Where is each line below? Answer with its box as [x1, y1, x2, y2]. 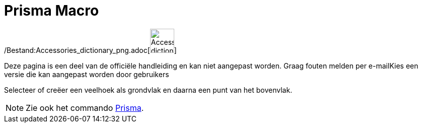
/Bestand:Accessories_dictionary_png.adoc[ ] [4, 45, 177, 54]
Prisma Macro [4, 2, 99, 19]
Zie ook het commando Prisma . [26, 102, 144, 113]
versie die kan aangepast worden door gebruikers [4, 70, 169, 79]
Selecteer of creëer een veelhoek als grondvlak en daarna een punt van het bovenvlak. [4, 85, 293, 94]
